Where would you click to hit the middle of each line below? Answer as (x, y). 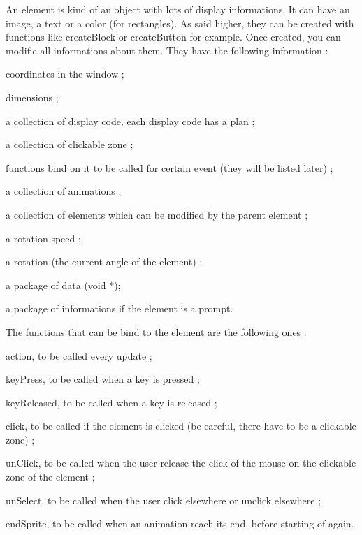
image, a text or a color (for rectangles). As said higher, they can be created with (180, 23)
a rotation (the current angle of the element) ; (104, 262)
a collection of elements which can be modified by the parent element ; (157, 214)
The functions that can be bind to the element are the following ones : (156, 331)
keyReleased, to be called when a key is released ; (111, 402)
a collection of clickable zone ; (70, 144)
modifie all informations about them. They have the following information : (167, 50)
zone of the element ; (50, 477)
